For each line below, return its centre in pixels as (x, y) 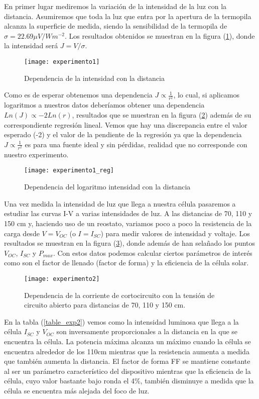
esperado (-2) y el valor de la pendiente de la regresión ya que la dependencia (123, 134)
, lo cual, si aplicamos (206, 95)
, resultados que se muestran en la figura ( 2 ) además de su (162, 114)
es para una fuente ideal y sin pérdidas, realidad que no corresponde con (136, 144)
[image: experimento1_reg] (69, 171)
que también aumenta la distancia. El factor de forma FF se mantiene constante (127, 361)
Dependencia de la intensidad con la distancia (94, 78)
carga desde (22, 233)
